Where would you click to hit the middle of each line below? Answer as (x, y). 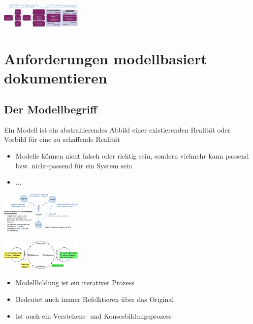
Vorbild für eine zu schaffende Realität (62, 139)
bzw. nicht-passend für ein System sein (74, 165)
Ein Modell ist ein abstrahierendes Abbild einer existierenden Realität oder (117, 129)
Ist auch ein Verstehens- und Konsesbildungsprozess (94, 315)
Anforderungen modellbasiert (106, 59)
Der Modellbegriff (51, 109)
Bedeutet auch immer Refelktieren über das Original (95, 299)
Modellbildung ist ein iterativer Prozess (75, 283)
